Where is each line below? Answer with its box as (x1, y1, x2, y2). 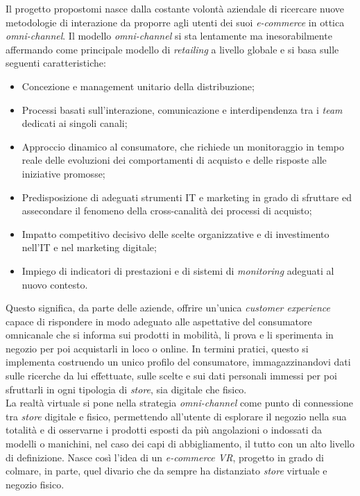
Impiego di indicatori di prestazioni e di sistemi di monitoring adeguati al (22, 263, 334, 277)
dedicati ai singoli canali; (22, 116, 128, 130)
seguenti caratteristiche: (6, 55, 106, 70)
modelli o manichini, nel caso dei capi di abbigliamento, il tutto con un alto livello (6, 436, 354, 451)
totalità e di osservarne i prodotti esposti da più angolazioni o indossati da (6, 422, 322, 437)
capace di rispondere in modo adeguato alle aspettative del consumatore (6, 314, 312, 328)
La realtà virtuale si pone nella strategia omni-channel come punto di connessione (6, 395, 353, 410)
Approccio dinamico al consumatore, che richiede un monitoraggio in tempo (22, 139, 344, 153)
